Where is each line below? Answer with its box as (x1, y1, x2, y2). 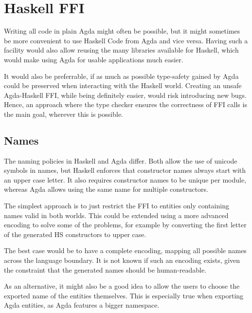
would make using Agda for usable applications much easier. (4, 54, 183, 64)
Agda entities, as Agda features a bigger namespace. (4, 300, 160, 310)
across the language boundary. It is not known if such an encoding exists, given (4, 255, 240, 265)
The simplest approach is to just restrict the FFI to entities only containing (4, 201, 229, 211)
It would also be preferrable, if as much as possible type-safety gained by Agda (4, 71, 239, 81)
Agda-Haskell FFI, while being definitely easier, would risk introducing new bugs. (4, 90, 247, 100)
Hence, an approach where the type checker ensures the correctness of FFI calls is (4, 99, 247, 110)
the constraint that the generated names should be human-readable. (4, 264, 207, 275)
